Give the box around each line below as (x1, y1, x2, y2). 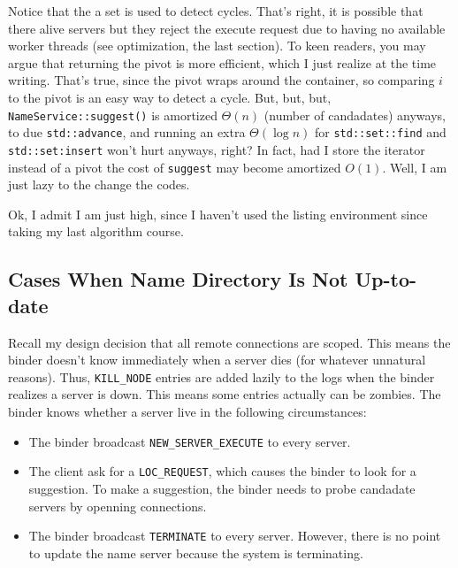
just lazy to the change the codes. (8, 175, 190, 194)
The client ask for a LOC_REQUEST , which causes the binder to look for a (28, 462, 416, 480)
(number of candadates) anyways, (263, 105, 446, 124)
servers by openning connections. (28, 496, 207, 515)
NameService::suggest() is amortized (8, 105, 218, 124)
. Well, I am (382, 157, 447, 176)
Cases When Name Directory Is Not (8, 265, 348, 293)
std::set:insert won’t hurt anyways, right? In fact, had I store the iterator (8, 140, 425, 158)
